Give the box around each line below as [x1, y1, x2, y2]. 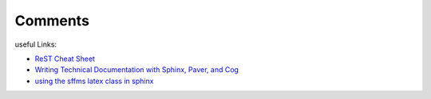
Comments [14, 12, 89, 29]
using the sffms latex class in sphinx [34, 76, 154, 86]
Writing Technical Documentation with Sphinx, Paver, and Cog [34, 65, 239, 74]
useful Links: [14, 40, 57, 49]
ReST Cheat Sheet [34, 54, 96, 63]
